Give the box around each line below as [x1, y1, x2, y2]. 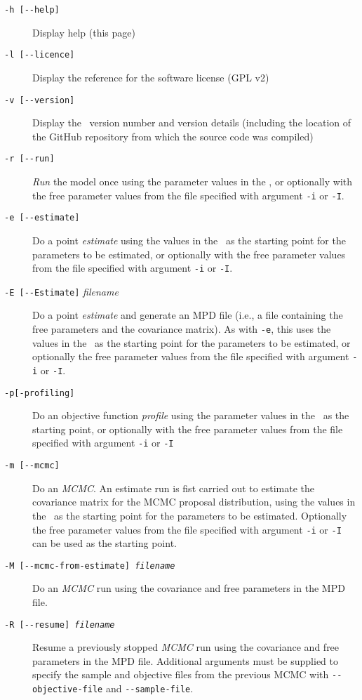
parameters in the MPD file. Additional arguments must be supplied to [32, 653, 339, 668]
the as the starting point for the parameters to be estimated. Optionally [32, 508, 347, 522]
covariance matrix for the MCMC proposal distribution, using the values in [32, 494, 356, 509]
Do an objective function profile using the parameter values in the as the [32, 408, 349, 423]
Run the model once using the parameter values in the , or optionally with [32, 174, 352, 188]
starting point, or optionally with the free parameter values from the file [32, 421, 343, 436]
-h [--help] [4, 5, 60, 15]
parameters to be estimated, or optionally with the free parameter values [32, 246, 346, 261]
